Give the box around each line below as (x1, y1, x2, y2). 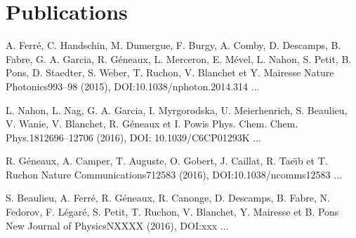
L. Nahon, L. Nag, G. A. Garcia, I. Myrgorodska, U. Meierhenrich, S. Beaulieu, (6, 102, 348, 117)
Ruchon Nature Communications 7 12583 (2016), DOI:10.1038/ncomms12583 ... (6, 167, 342, 181)
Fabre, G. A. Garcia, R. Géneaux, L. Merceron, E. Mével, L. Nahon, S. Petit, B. (6, 51, 352, 66)
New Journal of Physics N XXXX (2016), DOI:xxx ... (6, 218, 229, 232)
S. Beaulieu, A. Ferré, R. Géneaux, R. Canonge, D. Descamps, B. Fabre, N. (6, 190, 330, 205)
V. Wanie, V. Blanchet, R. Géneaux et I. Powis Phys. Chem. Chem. (6, 116, 298, 131)
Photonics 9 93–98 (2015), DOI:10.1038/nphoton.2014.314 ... (6, 78, 260, 93)
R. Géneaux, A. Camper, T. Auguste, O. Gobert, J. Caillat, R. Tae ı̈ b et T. (6, 153, 328, 168)
